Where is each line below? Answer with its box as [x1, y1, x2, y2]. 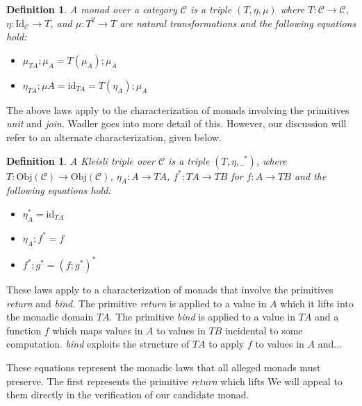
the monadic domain [6, 309, 94, 324]
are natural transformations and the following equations [120, 15, 356, 30]
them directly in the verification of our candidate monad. [6, 387, 249, 402]
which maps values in [52, 323, 143, 337]
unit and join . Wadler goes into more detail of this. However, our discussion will [6, 116, 347, 131]
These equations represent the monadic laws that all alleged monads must [6, 360, 321, 375]
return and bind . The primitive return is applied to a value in [6, 295, 267, 310]
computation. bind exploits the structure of [6, 336, 190, 351]
